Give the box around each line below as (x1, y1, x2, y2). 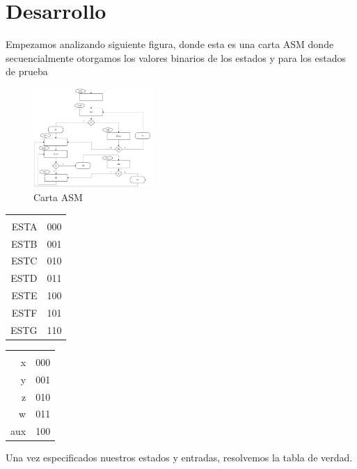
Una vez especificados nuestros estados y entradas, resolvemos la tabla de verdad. (6, 450, 353, 465)
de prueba (6, 64, 48, 79)
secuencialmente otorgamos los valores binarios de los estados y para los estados (6, 50, 346, 65)
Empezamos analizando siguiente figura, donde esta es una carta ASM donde (6, 37, 334, 51)
